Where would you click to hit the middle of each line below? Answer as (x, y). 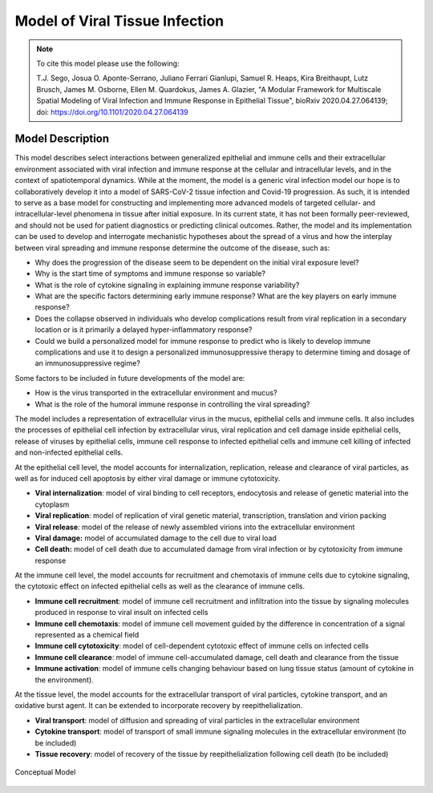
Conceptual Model (45, 772)
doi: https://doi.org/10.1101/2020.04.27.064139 (112, 111)
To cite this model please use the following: (108, 63)
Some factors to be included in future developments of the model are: (130, 378)
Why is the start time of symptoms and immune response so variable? (150, 273)
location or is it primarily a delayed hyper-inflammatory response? (144, 330)
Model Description (62, 139)
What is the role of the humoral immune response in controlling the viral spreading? (172, 404)
